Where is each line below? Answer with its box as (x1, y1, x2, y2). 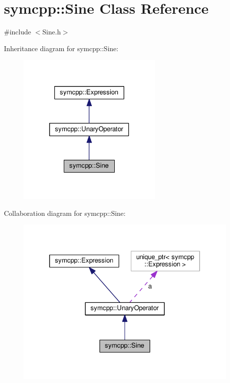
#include (4, 27, 31, 37)
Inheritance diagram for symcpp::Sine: (4, 43, 119, 53)
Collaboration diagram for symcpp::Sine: (4, 207, 126, 218)
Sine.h (42, 27, 61, 37)
